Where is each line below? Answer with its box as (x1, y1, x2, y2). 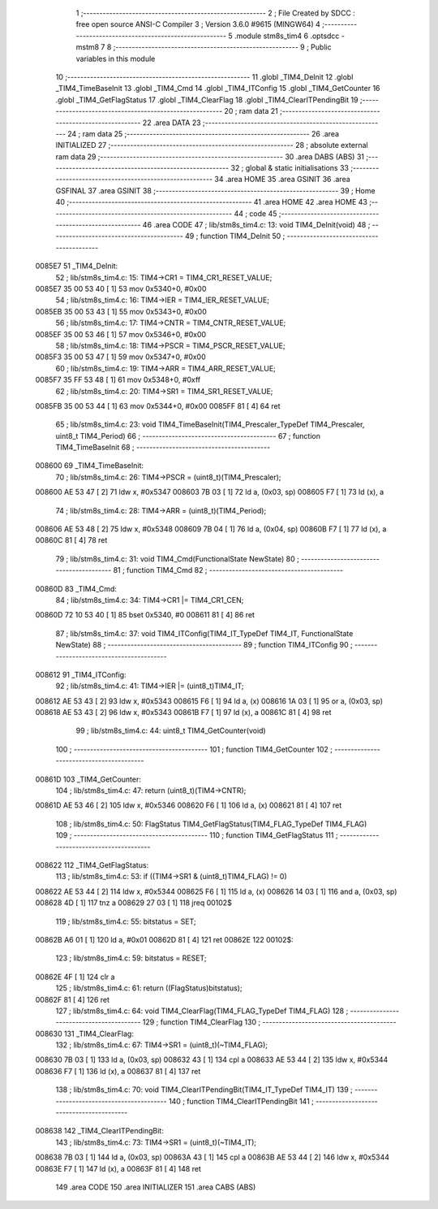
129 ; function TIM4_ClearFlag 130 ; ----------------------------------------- (142, 1017, 397, 1027)
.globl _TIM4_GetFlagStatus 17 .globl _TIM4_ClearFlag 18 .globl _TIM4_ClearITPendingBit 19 (55, 94, 359, 105)
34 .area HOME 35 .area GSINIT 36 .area (214, 175, 350, 184)
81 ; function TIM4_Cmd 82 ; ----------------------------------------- (113, 565, 344, 575)
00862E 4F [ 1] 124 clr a (35, 972, 115, 981)
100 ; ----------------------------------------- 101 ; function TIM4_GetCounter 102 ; (55, 744, 333, 754)
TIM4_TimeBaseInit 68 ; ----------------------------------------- (55, 443, 271, 453)
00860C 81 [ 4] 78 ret (35, 535, 108, 545)
